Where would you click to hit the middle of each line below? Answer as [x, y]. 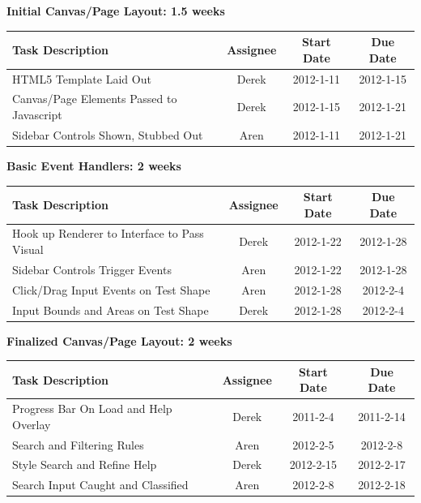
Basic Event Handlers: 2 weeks [94, 165]
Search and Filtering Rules [78, 444]
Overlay [32, 424]
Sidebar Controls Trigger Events [92, 269]
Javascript [37, 114]
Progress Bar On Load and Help [92, 408]
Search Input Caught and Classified [100, 485]
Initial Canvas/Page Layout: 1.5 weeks [116, 11]
